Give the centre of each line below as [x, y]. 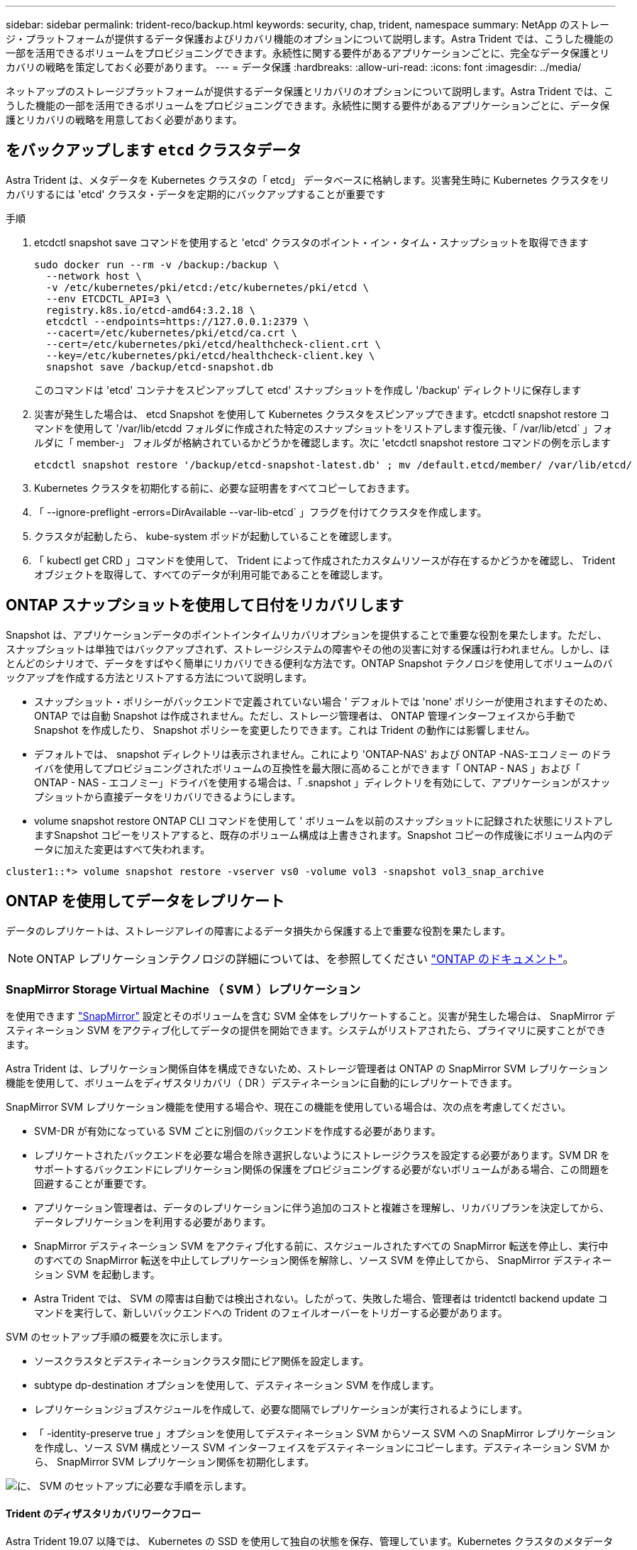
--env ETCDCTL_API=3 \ [109, 298]
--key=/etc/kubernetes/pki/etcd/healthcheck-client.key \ [210, 355]
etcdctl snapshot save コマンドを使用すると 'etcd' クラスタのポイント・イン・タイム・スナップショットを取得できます [311, 242]
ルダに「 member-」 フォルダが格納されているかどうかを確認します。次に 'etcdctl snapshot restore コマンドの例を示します [323, 442]
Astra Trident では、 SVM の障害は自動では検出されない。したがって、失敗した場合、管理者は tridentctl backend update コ [321, 1299]
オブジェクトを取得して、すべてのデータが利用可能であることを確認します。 [211, 574]
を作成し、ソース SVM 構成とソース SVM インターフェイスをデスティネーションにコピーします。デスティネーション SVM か [322, 1448]
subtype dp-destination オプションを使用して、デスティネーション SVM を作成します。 [237, 1385]
